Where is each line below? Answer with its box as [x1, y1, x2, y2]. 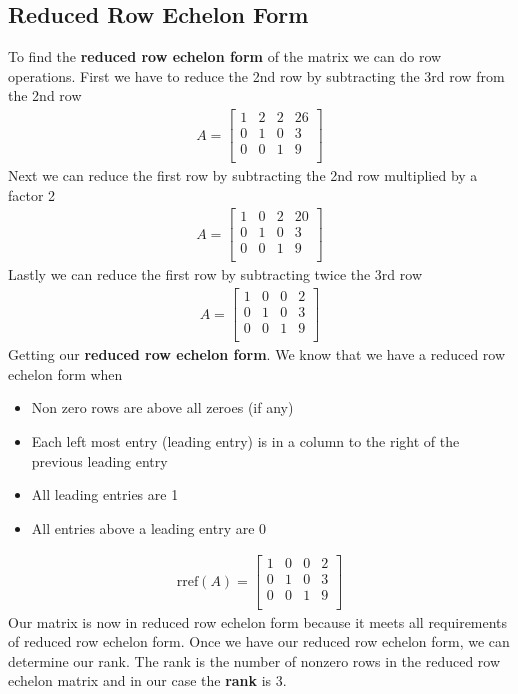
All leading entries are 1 [31, 484, 179, 505]
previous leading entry [31, 450, 168, 471]
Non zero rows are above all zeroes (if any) [31, 397, 294, 418]
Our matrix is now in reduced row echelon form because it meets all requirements [8, 611, 508, 632]
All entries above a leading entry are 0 [31, 517, 267, 538]
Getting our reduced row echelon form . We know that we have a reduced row [8, 344, 506, 365]
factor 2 [8, 184, 56, 205]
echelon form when [8, 363, 123, 384]
